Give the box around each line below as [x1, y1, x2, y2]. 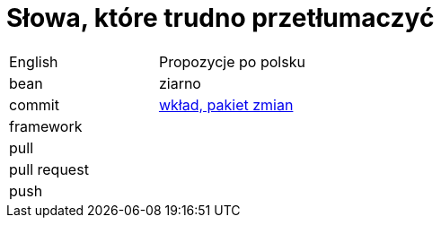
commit [9, 95, 59, 114]
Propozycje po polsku [158, 52, 305, 71]
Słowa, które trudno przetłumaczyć [6, 3, 435, 33]
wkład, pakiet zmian [158, 95, 294, 114]
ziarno [158, 74, 201, 92]
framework [9, 117, 83, 135]
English [9, 52, 58, 71]
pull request [9, 160, 89, 178]
